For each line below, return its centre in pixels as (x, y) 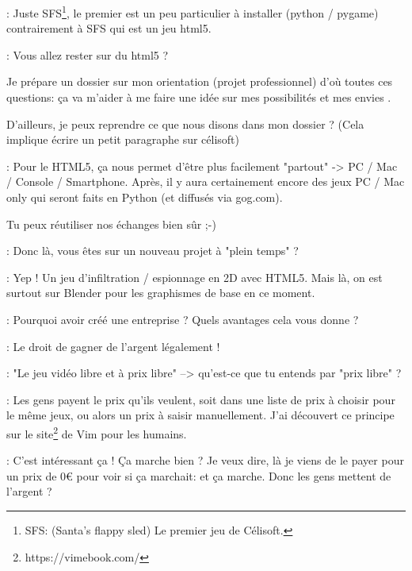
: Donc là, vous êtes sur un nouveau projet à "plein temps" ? (153, 251)
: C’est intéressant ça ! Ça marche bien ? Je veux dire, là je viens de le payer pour (205, 460)
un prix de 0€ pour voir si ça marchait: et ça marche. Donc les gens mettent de (199, 475)
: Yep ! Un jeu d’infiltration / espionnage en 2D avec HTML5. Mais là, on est (195, 277)
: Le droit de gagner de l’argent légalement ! (113, 346)
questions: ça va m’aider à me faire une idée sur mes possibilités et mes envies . (199, 97)
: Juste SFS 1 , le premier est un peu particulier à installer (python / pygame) (193, 12)
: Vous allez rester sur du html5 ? (88, 54)
